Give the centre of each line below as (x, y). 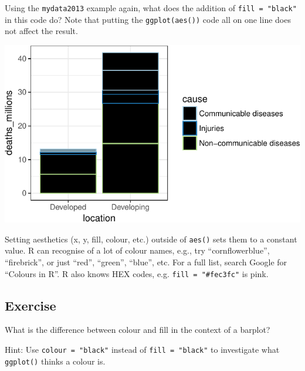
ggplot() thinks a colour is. (55, 361)
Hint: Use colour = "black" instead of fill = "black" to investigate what (142, 350)
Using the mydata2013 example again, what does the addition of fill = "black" (151, 8)
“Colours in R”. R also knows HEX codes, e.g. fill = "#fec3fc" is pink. (137, 273)
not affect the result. (41, 31)
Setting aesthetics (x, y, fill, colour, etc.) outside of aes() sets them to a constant (151, 239)
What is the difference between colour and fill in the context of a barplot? (138, 330)
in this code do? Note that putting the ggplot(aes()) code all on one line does (148, 19)
